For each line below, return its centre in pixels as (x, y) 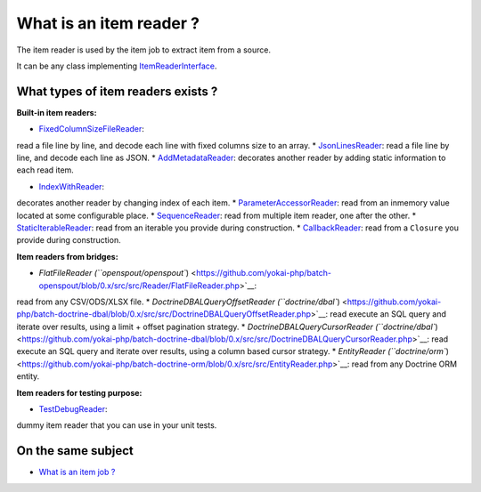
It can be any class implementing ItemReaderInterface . (117, 66)
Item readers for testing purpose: (79, 392)
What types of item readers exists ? (117, 91)
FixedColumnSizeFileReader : (91, 129)
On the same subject (75, 451)
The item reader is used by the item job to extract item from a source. (144, 50)
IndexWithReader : (72, 186)
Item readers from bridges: (68, 256)
